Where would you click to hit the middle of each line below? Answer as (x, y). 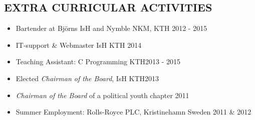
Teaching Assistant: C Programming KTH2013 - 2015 (98, 61)
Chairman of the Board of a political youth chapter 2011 (102, 95)
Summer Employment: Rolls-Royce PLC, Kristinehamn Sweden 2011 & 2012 (134, 112)
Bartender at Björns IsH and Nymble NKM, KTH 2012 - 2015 (111, 28)
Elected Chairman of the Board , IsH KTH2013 (87, 78)
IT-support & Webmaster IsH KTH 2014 (79, 45)
